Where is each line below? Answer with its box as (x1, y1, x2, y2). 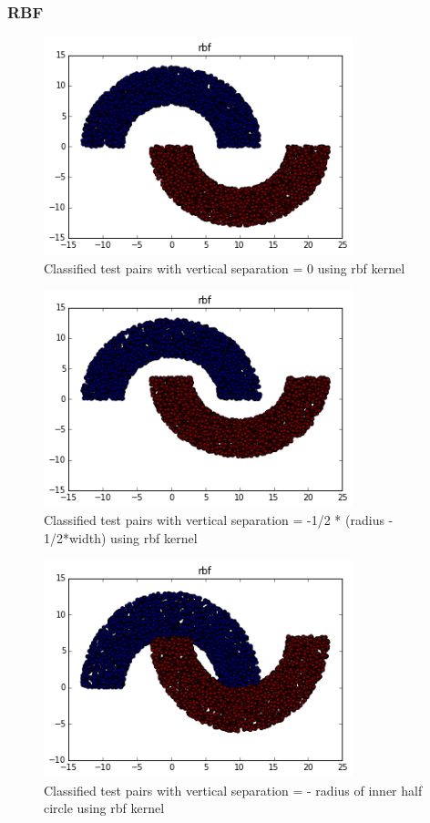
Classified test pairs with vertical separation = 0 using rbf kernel (44, 258, 405, 277)
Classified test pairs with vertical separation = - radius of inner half (44, 780, 423, 799)
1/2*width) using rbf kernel (44, 528, 198, 547)
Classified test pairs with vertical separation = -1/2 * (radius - (44, 510, 394, 530)
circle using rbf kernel (44, 798, 165, 818)
